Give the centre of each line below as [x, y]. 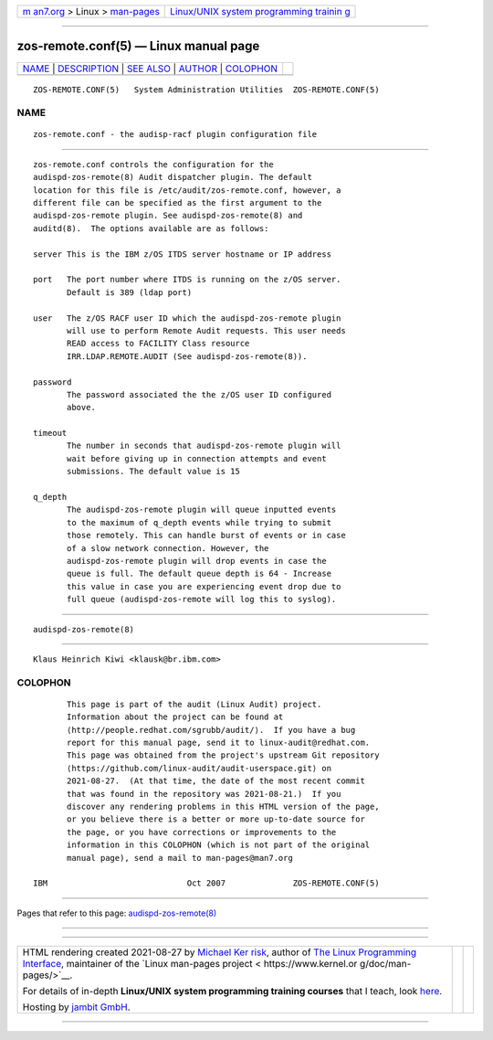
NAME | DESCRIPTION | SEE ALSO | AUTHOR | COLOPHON [150, 69]
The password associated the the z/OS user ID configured [199, 394]
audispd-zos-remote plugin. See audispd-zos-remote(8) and [168, 216]
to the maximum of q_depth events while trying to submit [199, 522]
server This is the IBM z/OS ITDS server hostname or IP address [183, 254]
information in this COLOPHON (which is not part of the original [219, 845]
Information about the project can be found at [175, 717]
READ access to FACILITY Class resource [158, 344]
